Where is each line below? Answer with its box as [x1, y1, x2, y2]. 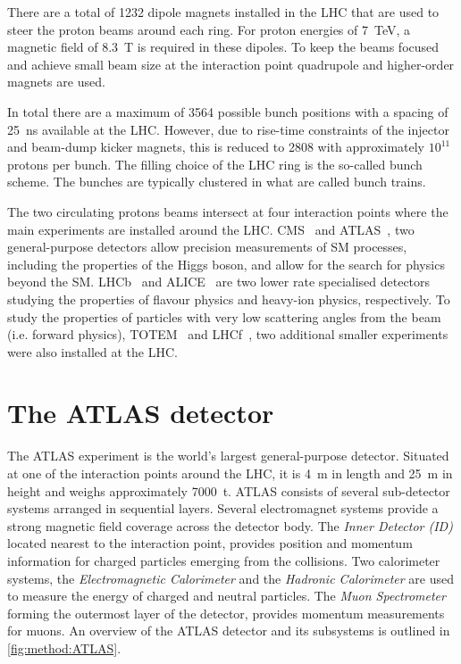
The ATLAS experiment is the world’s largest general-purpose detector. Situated [7, 446, 449, 465]
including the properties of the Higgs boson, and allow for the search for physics [7, 254, 445, 273]
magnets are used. [7, 72, 105, 91]
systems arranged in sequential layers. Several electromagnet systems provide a [7, 499, 439, 518]
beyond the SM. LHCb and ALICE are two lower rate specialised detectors [7, 272, 431, 291]
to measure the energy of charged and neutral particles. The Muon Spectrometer [7, 586, 446, 605]
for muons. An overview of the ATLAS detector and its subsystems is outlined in [7, 621, 450, 640]
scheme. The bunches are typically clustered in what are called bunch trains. [7, 172, 426, 191]
